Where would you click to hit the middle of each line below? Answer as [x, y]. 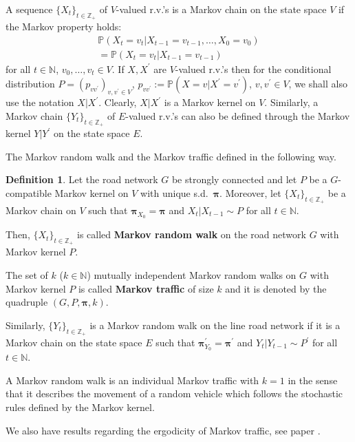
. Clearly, [118, 102]
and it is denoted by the [276, 288]
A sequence [29, 9]
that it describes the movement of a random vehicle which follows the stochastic [174, 393]
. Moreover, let [250, 192]
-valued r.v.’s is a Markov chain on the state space [221, 9]
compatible [29, 192]
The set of [27, 275]
